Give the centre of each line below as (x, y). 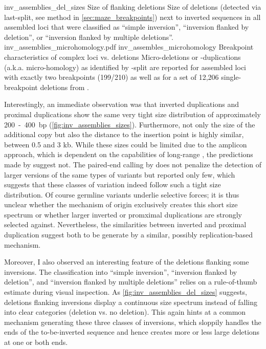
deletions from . (64, 87)
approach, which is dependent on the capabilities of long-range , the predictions (129, 154)
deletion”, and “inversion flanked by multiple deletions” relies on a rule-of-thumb (131, 282)
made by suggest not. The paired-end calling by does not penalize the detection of (133, 164)
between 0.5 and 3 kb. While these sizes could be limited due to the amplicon (126, 144)
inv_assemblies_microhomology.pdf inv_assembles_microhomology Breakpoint (129, 47)
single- (231, 77)
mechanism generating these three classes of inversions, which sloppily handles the (133, 322)
